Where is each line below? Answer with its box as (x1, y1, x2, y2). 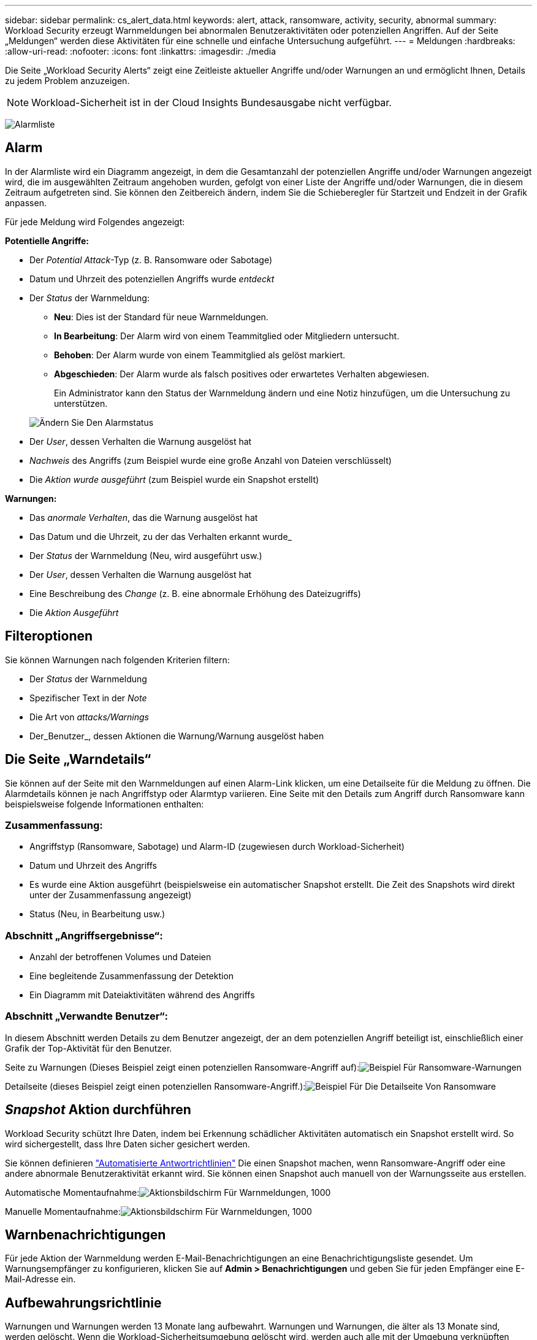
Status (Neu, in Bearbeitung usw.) (29, 909, 166, 920)
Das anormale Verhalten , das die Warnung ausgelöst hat (29, 512, 258, 523)
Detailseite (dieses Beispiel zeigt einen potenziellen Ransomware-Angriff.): (5, 1080, 306, 1092)
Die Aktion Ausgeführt (29, 607, 119, 618)
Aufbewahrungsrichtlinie (5, 1295, 162, 1311)
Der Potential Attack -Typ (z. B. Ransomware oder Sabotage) (29, 254, 273, 265)
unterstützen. (54, 398, 108, 409)
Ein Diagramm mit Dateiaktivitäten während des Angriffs (29, 990, 255, 1001)
